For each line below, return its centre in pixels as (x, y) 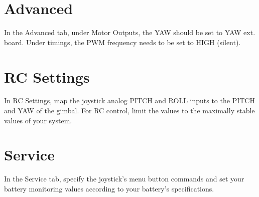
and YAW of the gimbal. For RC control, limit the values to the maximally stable (129, 111)
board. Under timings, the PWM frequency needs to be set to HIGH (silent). (122, 42)
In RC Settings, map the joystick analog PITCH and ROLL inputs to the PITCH (129, 101)
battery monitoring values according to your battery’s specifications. (109, 188)
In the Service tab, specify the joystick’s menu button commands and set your (124, 179)
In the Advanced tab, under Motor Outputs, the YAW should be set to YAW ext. (130, 32)
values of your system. (38, 120)
